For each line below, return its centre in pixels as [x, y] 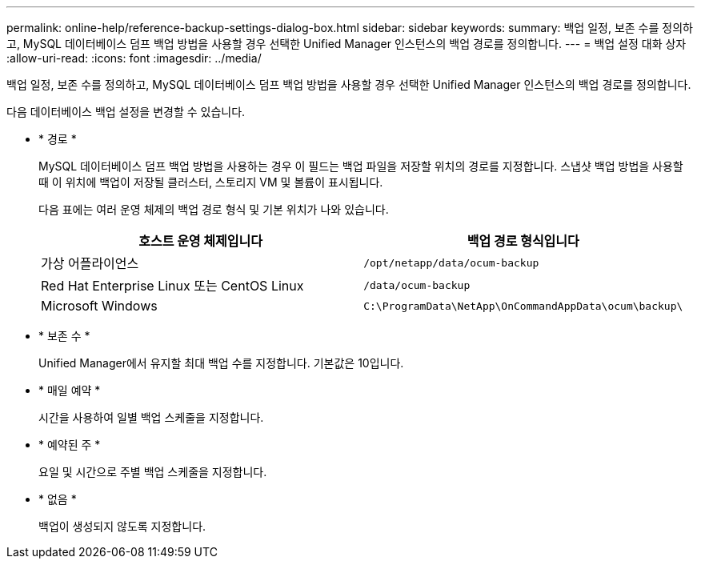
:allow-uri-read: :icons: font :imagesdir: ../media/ [134, 58]
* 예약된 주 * [70, 445]
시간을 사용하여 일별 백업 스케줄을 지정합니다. [151, 417]
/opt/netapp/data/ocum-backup [451, 262]
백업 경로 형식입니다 [523, 241]
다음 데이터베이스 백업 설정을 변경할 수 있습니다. [126, 112]
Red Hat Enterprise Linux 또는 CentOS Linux [172, 286]
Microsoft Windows [99, 306]
